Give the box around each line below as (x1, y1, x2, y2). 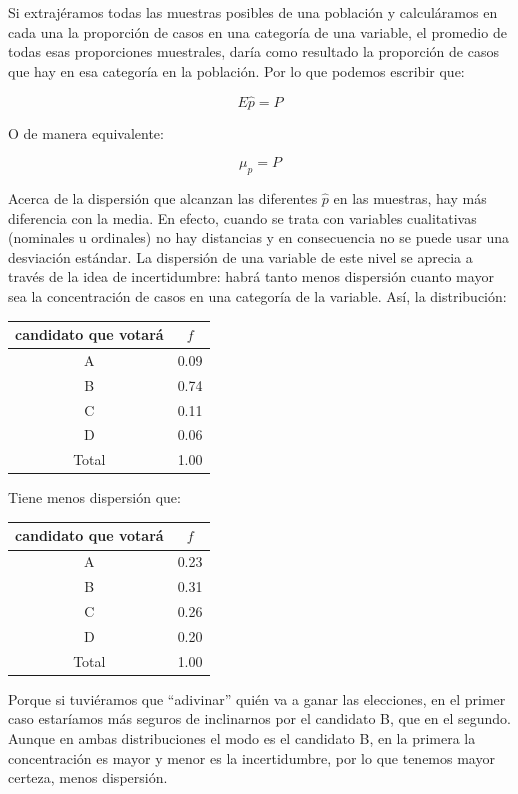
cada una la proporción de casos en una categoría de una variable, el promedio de (8, 21, 507, 42)
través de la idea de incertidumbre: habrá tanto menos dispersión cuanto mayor (8, 266, 494, 287)
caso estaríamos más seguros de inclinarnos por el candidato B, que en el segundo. (8, 708, 511, 729)
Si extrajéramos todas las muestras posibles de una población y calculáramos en (8, 2, 498, 22)
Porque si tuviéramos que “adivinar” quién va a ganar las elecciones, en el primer (8, 688, 506, 709)
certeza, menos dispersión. (8, 767, 168, 788)
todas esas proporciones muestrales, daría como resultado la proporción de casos (8, 41, 499, 62)
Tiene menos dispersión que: (8, 487, 181, 508)
